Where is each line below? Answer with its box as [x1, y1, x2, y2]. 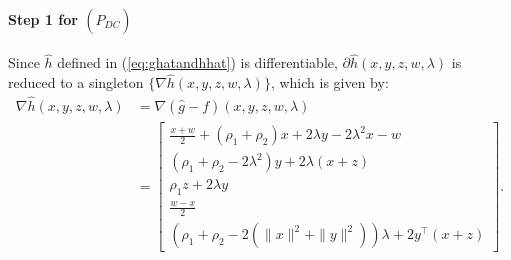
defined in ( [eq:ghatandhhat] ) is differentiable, [57, 52, 338, 73]
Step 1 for [8, 8, 78, 29]
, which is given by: [270, 72, 389, 93]
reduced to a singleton [8, 72, 144, 93]
